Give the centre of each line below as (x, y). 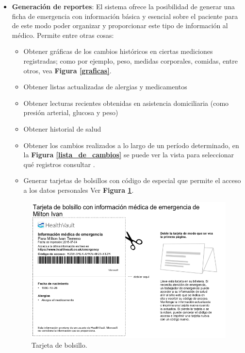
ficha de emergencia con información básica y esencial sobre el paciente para (125, 16)
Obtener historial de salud (62, 128)
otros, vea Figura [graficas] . (67, 70)
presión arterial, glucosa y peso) (71, 112)
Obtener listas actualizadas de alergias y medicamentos (105, 87)
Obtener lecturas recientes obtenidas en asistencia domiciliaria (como (126, 103)
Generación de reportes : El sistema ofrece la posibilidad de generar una (123, 6)
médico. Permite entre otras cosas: (63, 35)
